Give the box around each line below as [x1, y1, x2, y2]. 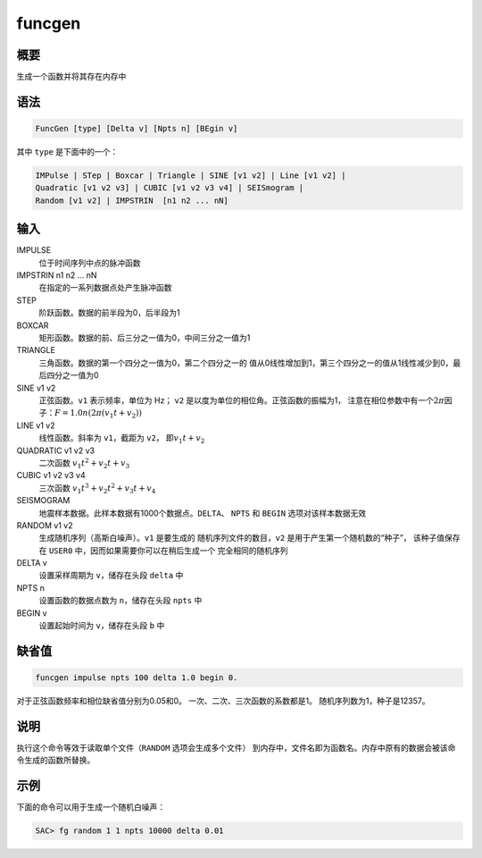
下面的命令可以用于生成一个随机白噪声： [16, 802, 165, 812]
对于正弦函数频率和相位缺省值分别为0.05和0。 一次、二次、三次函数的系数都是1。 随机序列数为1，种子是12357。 [16, 695, 430, 706]
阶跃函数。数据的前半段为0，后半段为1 [38, 307, 180, 318]
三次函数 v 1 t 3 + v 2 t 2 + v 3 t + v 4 [38, 482, 156, 495]
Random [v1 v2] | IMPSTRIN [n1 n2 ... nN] [35, 195, 229, 206]
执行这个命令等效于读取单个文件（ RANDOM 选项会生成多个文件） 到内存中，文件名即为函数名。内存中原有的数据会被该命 [16, 742, 456, 753]
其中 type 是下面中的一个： [16, 147, 119, 157]
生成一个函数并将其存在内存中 [16, 71, 127, 82]
